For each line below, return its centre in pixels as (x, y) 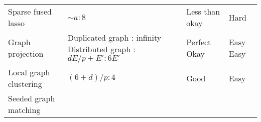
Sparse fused (30, 11)
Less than (203, 11)
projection (26, 53)
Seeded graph (32, 98)
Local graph (29, 72)
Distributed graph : (101, 49)
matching (24, 110)
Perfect (199, 42)
